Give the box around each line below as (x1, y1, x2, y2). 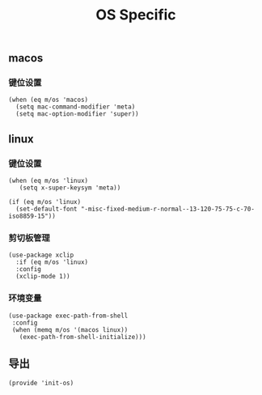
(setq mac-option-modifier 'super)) (15, 110, 139, 118)
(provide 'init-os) (8, 379, 74, 387)
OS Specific (95, 6, 176, 24)
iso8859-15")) (8, 212, 57, 220)
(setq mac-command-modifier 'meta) (15, 103, 136, 111)
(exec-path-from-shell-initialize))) (19, 333, 147, 341)
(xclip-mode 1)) (15, 273, 70, 281)
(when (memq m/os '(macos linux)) (11, 325, 129, 333)
